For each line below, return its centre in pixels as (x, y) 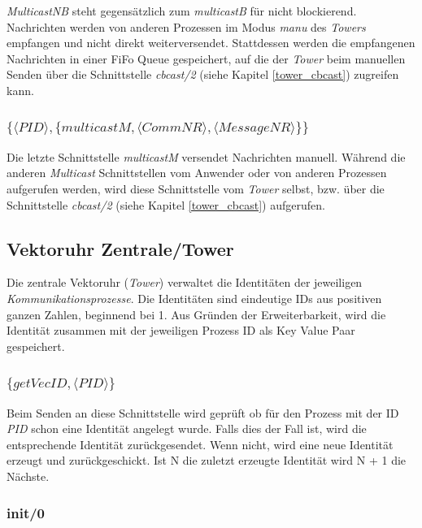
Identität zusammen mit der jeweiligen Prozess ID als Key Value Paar (181, 330)
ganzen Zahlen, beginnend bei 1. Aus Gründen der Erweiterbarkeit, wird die (196, 314)
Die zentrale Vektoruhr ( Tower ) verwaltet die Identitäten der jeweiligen (185, 282)
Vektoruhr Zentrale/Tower (120, 248)
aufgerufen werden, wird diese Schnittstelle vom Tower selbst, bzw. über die (196, 189)
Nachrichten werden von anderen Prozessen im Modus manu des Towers (186, 26)
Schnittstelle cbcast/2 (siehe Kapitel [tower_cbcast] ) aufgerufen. (166, 204)
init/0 (26, 512)
